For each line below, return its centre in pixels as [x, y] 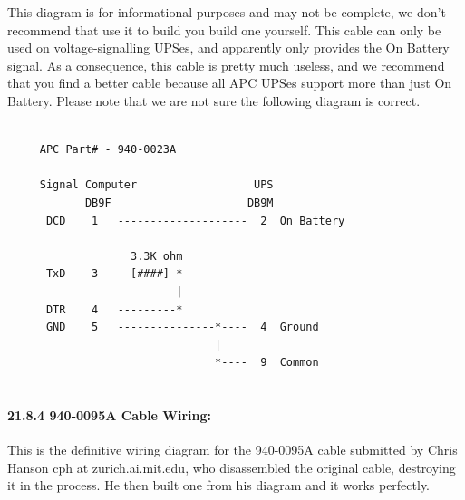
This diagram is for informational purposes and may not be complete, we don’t [227, 12]
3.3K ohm [157, 256]
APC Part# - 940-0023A [108, 150]
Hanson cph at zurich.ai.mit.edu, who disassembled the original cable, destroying [232, 467]
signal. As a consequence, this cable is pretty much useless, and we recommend [226, 65]
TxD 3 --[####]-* [114, 274]
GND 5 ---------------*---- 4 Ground [182, 327]
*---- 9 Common [267, 363]
